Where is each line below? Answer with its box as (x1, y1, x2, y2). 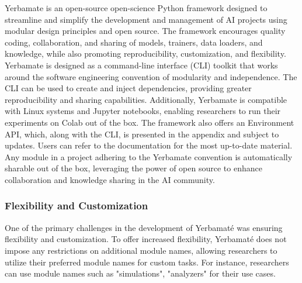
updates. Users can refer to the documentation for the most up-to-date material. (5, 139, 293, 151)
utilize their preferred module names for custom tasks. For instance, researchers (5, 256, 289, 268)
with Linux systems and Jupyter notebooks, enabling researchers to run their (5, 105, 281, 117)
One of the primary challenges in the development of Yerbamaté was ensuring (5, 221, 283, 233)
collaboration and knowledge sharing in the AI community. (5, 173, 215, 185)
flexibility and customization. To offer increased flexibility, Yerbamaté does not (5, 233, 287, 245)
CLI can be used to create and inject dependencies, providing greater (5, 82, 252, 94)
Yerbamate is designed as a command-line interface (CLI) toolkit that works (5, 58, 278, 71)
